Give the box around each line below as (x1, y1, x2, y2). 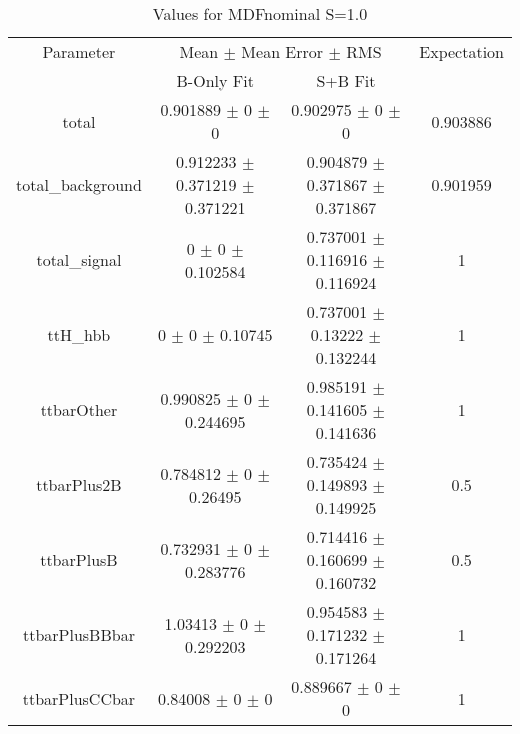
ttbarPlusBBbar (22, 623, 135, 646)
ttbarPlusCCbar (22, 686, 136, 710)
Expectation (419, 40, 504, 63)
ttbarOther (40, 398, 118, 421)
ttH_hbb (47, 323, 111, 346)
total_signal (36, 248, 122, 271)
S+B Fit (316, 69, 376, 92)
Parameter (42, 40, 116, 63)
